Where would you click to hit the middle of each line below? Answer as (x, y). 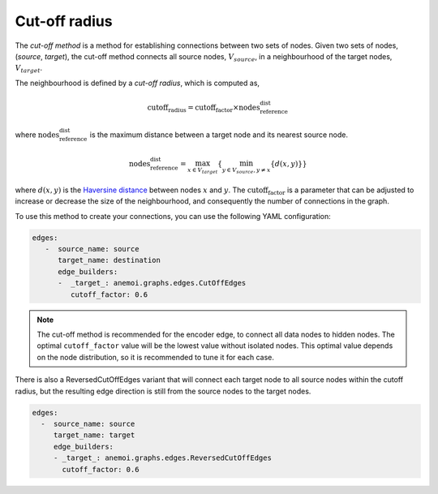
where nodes (37, 135)
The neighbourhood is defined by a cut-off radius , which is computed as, (137, 83)
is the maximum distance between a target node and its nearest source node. (219, 135)
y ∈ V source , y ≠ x (246, 170)
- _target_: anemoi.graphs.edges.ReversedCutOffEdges (162, 458)
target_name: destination (109, 260)
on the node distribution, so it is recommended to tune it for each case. (156, 357)
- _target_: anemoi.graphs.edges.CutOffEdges (152, 283)
